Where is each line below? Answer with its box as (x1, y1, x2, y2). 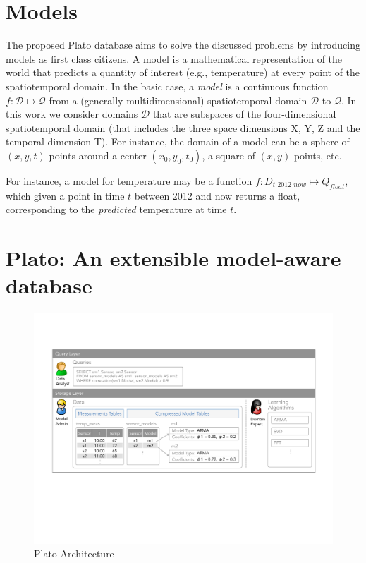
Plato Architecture (34, 546, 114, 561)
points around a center (49, 147, 147, 162)
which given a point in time (6, 188, 125, 202)
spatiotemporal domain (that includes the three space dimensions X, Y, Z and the (6, 120, 360, 135)
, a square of (202, 147, 255, 162)
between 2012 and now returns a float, (134, 188, 300, 202)
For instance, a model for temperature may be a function (6, 173, 252, 188)
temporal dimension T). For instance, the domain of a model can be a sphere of (6, 134, 350, 149)
